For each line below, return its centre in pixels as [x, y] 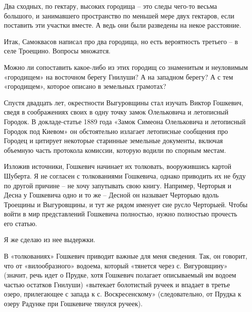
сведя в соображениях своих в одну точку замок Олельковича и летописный [116, 112]
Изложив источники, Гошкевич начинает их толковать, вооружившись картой [118, 166]
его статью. [21, 223]
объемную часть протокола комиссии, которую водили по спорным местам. [115, 150]
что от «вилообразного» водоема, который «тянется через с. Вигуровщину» [116, 265]
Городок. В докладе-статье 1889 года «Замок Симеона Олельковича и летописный [125, 121]
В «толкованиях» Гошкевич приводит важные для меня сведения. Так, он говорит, [126, 256]
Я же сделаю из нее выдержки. [50, 239]
